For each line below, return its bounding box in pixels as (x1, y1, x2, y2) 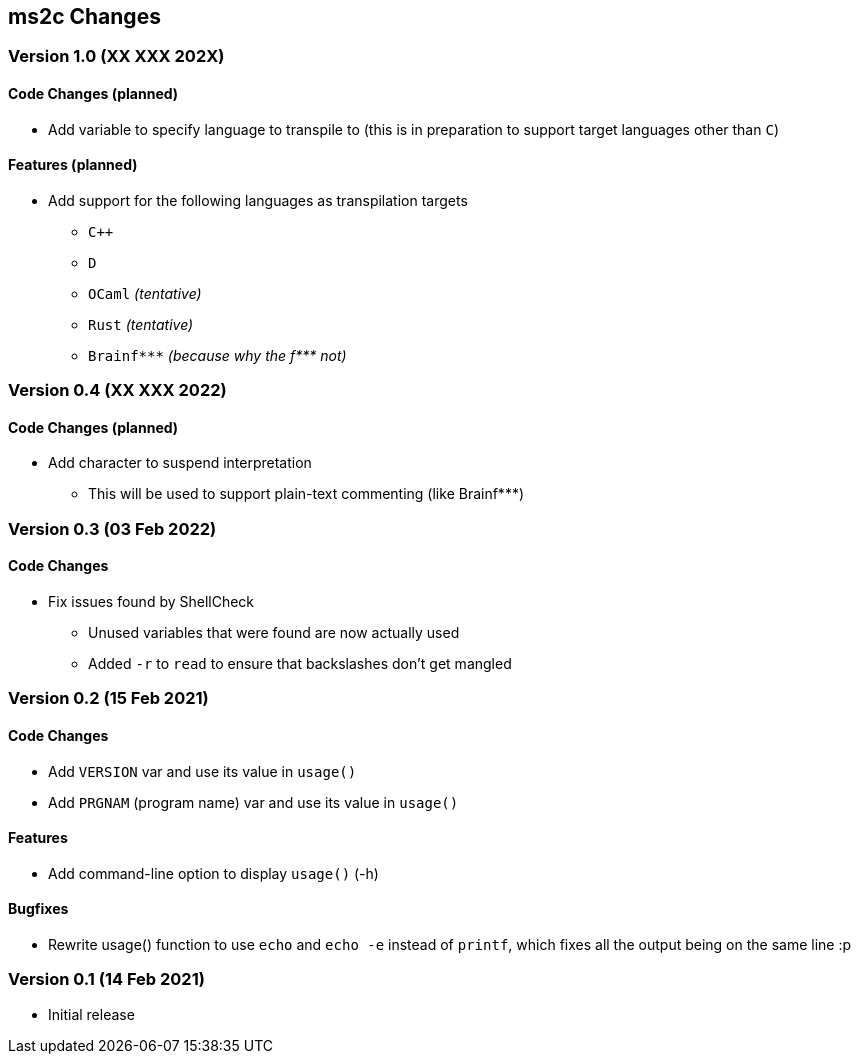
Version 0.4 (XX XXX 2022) (8, 380, 227, 401)
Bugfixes (8, 900, 69, 918)
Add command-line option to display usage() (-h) (48, 864, 379, 882)
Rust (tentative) (88, 315, 194, 333)
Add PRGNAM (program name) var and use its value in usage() (48, 793, 459, 811)
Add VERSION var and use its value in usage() (48, 762, 357, 780)
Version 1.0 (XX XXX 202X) (8, 46, 225, 67)
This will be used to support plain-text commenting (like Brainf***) (88, 485, 525, 503)
